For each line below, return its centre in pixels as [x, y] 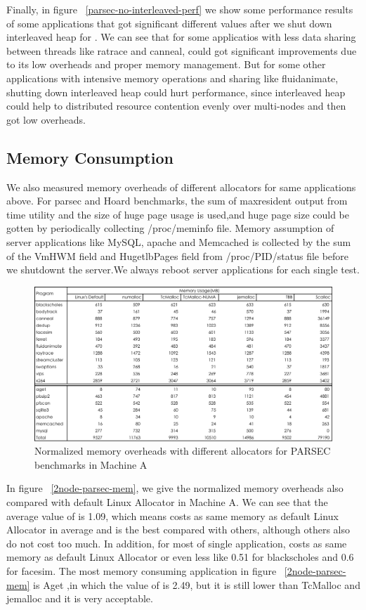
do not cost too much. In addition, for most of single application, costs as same [177, 543]
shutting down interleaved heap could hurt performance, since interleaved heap [176, 92]
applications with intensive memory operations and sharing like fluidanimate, [172, 78]
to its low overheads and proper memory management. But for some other [166, 64]
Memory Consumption [90, 157]
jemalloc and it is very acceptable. [80, 598]
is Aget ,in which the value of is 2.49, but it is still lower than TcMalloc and [197, 584]
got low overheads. [46, 119]
